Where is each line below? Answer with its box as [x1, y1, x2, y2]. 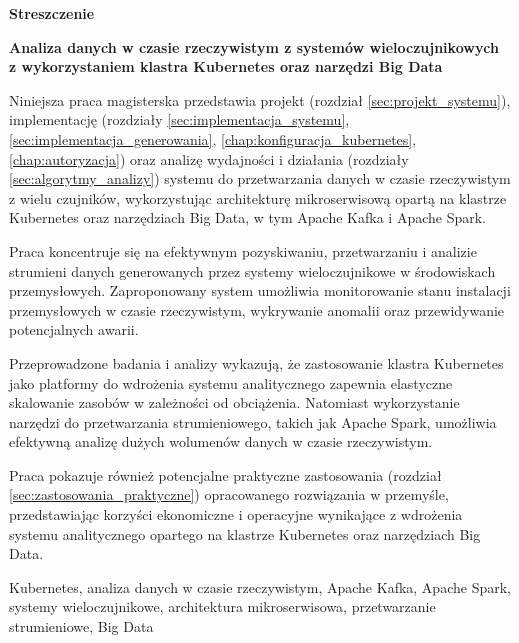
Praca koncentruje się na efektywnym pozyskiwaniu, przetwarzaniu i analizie [9, 240, 477, 261]
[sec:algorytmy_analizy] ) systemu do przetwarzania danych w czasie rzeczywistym [9, 168, 511, 189]
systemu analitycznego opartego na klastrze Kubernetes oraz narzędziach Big [9, 523, 481, 544]
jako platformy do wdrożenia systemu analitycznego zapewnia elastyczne [9, 372, 453, 393]
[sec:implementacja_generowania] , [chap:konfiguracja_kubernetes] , [9, 128, 417, 149]
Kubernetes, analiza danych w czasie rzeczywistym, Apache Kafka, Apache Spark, [9, 576, 511, 597]
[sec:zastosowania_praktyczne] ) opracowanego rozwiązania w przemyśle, [9, 484, 449, 505]
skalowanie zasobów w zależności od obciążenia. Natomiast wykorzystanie [9, 392, 460, 413]
